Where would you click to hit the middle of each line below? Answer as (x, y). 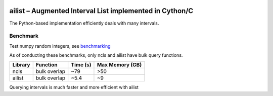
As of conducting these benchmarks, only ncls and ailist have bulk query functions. (96, 55)
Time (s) (81, 65)
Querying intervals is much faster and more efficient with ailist (74, 87)
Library (21, 65)
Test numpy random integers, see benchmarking (60, 46)
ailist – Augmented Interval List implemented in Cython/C (101, 11)
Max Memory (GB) (119, 65)
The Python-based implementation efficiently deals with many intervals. (84, 23)
